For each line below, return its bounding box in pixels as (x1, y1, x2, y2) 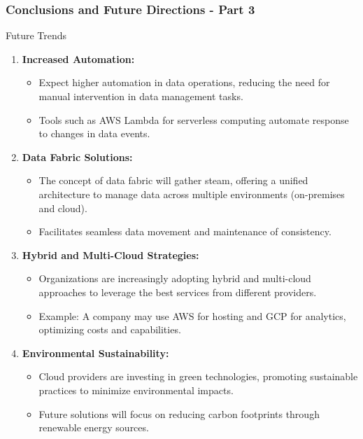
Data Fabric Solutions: (22, 149, 133, 164)
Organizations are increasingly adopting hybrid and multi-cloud (38, 271, 311, 286)
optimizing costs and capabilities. (38, 322, 181, 337)
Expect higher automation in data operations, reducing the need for (38, 75, 330, 90)
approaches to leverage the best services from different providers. (38, 284, 317, 299)
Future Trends (6, 28, 67, 43)
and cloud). (38, 200, 87, 215)
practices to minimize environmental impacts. (38, 382, 234, 397)
